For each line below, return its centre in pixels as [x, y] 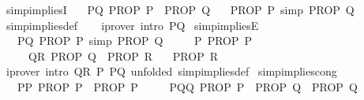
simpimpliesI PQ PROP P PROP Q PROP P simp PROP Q [180, 9]
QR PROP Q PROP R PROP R [123, 56]
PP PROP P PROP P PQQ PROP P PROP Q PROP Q [187, 86]
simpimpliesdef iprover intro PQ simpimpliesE [132, 25]
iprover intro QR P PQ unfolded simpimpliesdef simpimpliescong [171, 71]
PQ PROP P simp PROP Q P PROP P [135, 41]
